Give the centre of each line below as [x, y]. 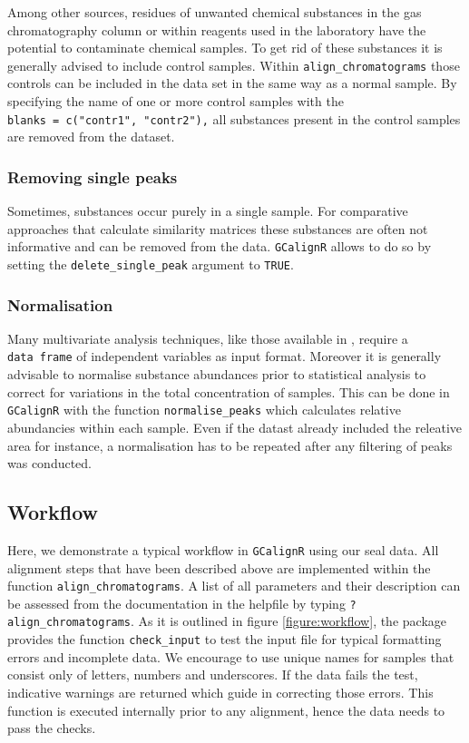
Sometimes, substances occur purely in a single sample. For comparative [208, 211]
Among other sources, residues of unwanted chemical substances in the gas [215, 12]
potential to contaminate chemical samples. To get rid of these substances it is [225, 48]
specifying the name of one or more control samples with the [176, 101]
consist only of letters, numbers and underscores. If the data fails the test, [213, 675]
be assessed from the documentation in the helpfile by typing [176, 603]
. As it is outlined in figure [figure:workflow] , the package [289, 621]
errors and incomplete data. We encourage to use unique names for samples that [231, 656]
